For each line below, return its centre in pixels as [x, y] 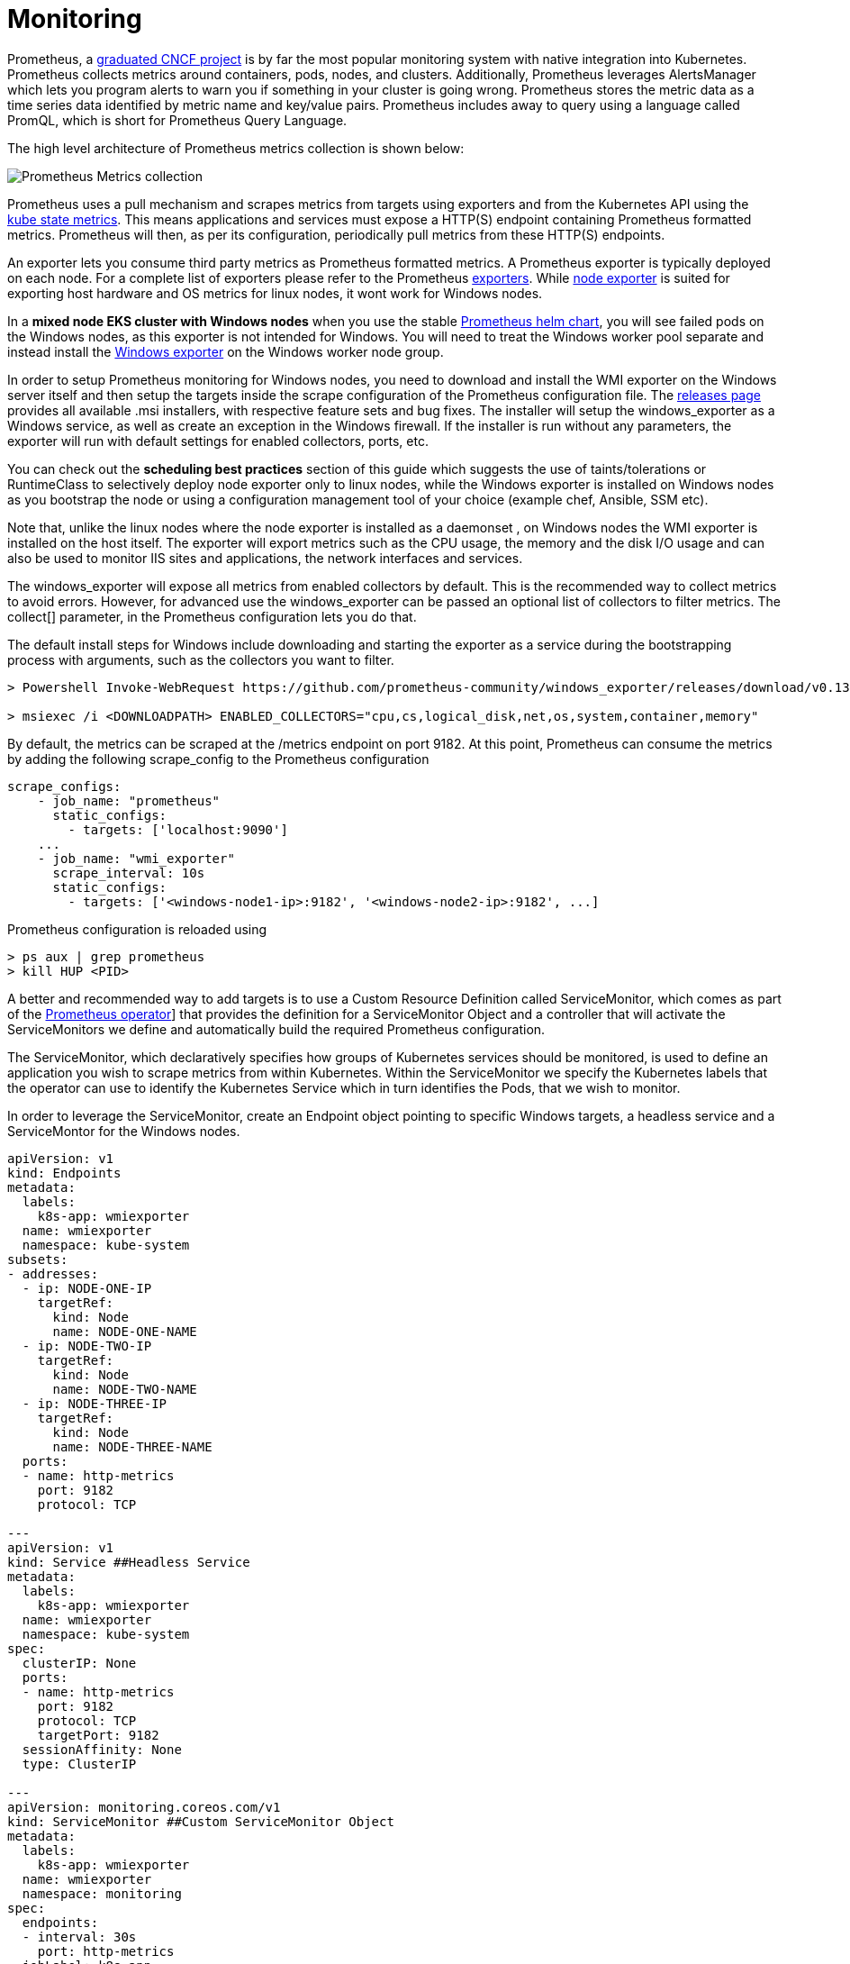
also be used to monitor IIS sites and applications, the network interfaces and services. [265, 558]
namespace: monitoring [102, 1893]
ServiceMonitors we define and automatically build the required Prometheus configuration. [276, 1029]
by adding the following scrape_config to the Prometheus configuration [218, 759]
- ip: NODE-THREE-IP [95, 1403]
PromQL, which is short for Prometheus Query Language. [177, 120]
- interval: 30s [79, 1937]
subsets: [38, 1259]
